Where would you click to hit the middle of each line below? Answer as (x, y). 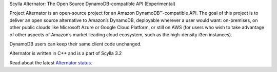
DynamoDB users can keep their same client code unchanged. (76, 44)
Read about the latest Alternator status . (51, 63)
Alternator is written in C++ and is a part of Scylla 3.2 (66, 53)
